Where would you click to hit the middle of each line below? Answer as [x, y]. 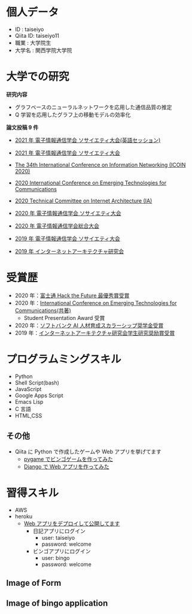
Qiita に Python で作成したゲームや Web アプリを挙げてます [88, 451]
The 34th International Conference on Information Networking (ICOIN [100, 165]
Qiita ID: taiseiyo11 [37, 35]
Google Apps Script [39, 395]
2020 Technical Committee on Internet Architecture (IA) [83, 201]
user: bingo [56, 558]
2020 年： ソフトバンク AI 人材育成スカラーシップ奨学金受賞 [89, 325]
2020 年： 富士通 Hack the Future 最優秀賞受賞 [72, 295]
